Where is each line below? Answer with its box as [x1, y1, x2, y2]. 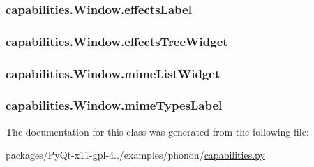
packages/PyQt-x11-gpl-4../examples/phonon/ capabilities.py [6, 147, 265, 162]
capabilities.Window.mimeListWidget [6, 64, 220, 82]
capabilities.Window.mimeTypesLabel [6, 96, 223, 114]
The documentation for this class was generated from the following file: [6, 124, 309, 138]
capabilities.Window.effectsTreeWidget [6, 32, 228, 50]
